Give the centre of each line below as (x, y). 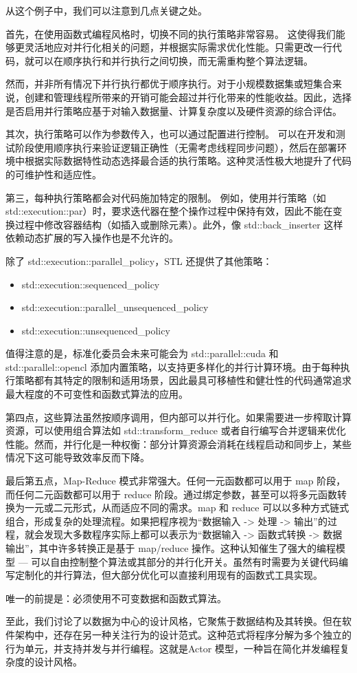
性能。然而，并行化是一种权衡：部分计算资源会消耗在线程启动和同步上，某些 (178, 444)
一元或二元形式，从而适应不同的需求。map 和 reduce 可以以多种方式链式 (187, 508)
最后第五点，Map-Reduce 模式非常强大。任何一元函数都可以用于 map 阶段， (176, 481)
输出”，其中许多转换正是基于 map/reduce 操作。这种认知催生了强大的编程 (171, 548)
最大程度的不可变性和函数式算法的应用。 (97, 394)
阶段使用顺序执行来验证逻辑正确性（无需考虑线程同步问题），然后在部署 (176, 147)
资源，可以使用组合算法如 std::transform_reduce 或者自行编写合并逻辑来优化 (176, 430)
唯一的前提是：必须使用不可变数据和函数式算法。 (116, 598)
